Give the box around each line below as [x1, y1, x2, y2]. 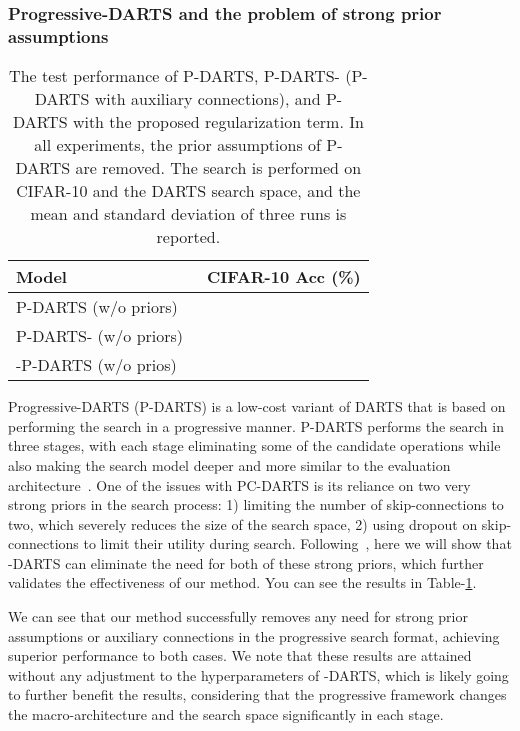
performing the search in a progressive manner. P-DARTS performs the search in [8, 415, 504, 436]
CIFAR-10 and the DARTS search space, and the [16, 179, 361, 203]
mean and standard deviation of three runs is [30, 202, 347, 226]
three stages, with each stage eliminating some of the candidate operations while [8, 435, 501, 456]
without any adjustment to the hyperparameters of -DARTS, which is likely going [8, 664, 509, 685]
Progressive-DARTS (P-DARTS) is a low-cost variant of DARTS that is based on [8, 396, 506, 417]
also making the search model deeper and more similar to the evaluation [8, 454, 451, 475]
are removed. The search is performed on [75, 156, 362, 180]
